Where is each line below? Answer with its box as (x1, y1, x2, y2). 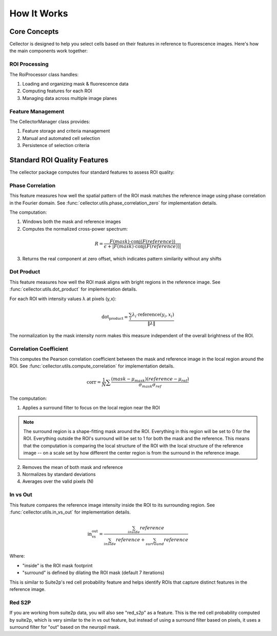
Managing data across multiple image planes (22, 95, 117, 101)
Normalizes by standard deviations (22, 471, 96, 477)
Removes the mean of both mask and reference (22, 464, 123, 470)
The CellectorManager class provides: (9, 118, 90, 125)
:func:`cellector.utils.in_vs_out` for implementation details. (9, 509, 131, 515)
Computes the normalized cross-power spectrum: (22, 225, 128, 232)
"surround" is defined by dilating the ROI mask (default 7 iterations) (22, 569, 165, 576)
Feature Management (9, 108, 64, 115)
